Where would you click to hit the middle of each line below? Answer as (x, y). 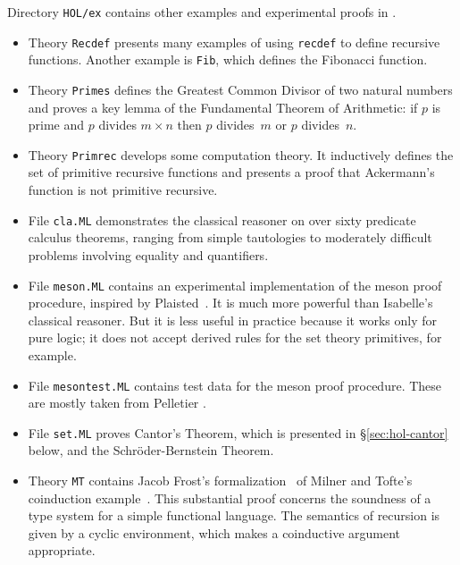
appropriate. (62, 550)
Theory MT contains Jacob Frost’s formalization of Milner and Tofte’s (220, 481)
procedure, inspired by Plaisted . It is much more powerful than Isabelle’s (230, 303)
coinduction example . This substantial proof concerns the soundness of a (230, 498)
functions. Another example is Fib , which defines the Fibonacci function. (228, 59)
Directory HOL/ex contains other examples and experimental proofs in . (202, 12)
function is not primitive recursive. (123, 190)
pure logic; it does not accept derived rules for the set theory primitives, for (235, 337)
